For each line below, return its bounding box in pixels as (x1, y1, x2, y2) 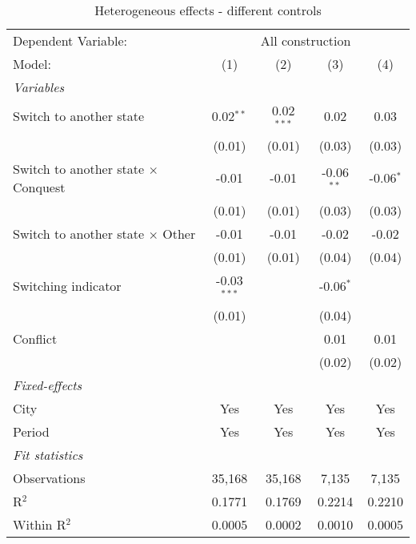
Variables (13, 78, 65, 96)
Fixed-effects (13, 375, 82, 394)
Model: (13, 54, 52, 73)
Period (13, 421, 50, 441)
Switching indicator (13, 276, 122, 296)
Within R (13, 514, 66, 534)
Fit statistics (13, 445, 83, 464)
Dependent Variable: (13, 31, 127, 50)
